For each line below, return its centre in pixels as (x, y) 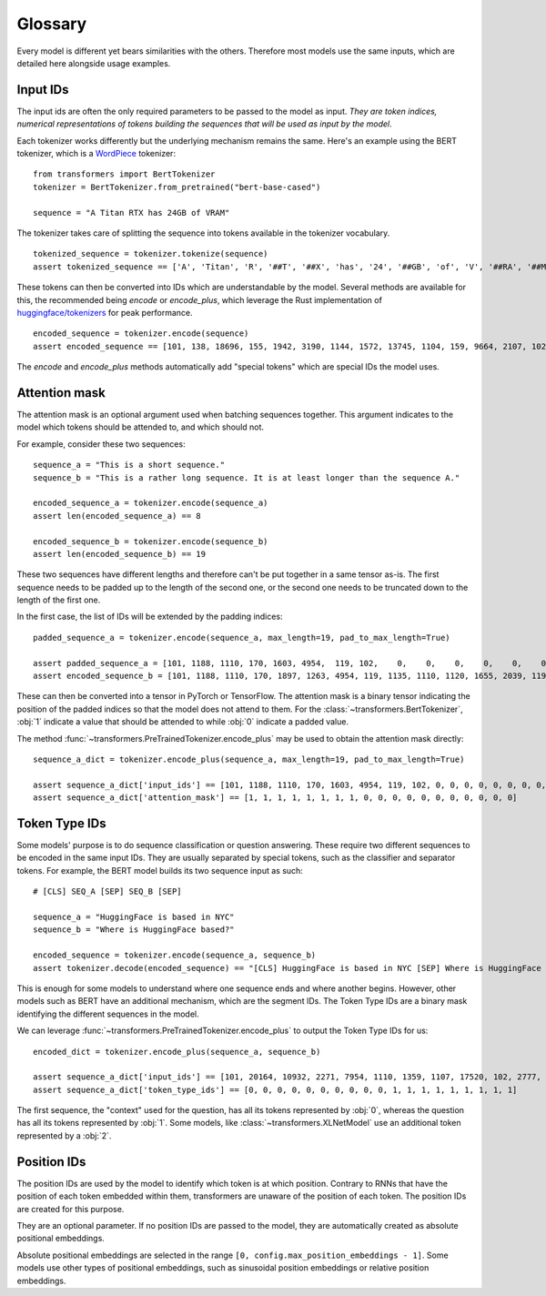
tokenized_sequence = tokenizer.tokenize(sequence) (151, 254)
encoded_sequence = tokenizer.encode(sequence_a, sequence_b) (175, 955)
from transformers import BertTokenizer (124, 174)
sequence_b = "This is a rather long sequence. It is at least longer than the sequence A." (247, 477)
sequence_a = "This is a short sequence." (129, 465)
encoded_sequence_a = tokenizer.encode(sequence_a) (151, 503)
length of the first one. (59, 600)
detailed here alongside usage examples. (94, 63)
